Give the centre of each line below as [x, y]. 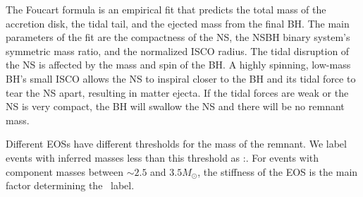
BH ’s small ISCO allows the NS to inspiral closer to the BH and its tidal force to [181, 78]
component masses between [65, 171]
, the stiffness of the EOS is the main [278, 171]
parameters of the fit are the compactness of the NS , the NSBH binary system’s [178, 37]
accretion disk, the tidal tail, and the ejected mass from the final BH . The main [178, 23]
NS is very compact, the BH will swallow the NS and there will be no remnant [175, 106]
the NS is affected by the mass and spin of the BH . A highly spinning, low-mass [178, 65]
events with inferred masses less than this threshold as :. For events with [162, 157]
